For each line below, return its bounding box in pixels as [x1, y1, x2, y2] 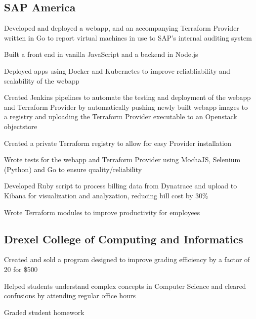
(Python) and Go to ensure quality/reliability [4, 164, 142, 174]
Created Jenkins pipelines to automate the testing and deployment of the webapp [4, 92, 251, 102]
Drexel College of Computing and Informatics [4, 231, 243, 246]
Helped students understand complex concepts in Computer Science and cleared [4, 280, 246, 291]
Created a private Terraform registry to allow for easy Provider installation [4, 137, 232, 148]
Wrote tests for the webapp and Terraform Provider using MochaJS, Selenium [4, 154, 241, 165]
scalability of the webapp [4, 75, 80, 86]
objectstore [4, 121, 38, 131]
